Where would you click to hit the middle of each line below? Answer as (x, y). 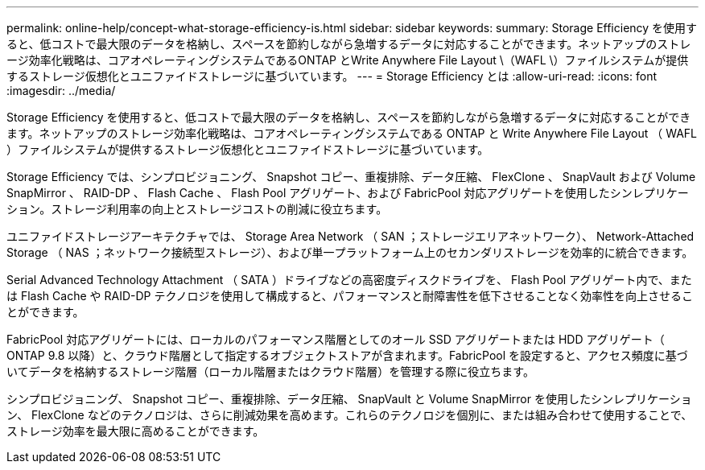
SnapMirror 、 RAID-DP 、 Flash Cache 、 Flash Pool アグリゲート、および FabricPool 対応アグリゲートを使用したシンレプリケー (348, 193)
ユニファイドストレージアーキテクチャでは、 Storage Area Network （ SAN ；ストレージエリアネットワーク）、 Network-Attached (350, 236)
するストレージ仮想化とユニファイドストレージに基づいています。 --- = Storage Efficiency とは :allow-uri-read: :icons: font (332, 76)
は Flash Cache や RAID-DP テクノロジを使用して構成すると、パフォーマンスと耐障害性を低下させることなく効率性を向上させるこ (350, 296)
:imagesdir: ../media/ (61, 91)
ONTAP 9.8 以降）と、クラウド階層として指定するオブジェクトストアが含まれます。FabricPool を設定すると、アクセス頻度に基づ (347, 355)
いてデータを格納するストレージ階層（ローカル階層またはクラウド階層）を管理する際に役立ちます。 (270, 371)
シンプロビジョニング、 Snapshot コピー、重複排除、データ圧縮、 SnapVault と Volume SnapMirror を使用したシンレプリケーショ (349, 399)
